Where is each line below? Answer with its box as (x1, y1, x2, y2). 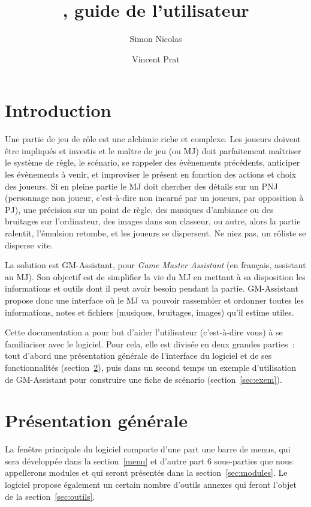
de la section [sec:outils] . (5, 490, 95, 502)
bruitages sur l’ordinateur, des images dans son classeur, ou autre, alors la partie (5, 215, 301, 227)
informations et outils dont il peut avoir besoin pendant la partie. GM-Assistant (5, 282, 298, 295)
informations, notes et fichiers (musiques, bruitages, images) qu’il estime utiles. (5, 305, 294, 318)
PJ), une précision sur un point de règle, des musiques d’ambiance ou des (5, 203, 274, 215)
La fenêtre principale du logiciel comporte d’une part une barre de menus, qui (5, 443, 291, 455)
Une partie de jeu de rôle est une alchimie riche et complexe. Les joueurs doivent (5, 133, 301, 145)
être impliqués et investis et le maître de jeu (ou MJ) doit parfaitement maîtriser (5, 144, 301, 157)
